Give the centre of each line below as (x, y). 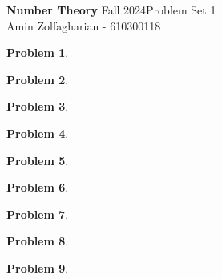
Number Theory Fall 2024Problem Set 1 (111, 10)
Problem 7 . (38, 214)
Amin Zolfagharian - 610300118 (84, 25)
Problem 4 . (38, 133)
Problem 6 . (38, 187)
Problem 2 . (38, 79)
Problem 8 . (38, 241)
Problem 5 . (38, 160)
